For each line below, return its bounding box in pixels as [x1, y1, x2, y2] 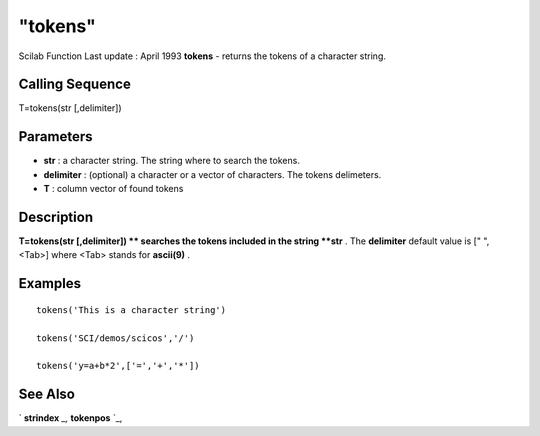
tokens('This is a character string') [36, 304, 227, 315]
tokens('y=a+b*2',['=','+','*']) [36, 360, 200, 372]
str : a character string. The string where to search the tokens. [43, 155, 300, 167]
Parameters [18, 128, 93, 145]
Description [18, 208, 94, 225]
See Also [18, 386, 75, 403]
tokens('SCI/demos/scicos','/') [36, 332, 195, 344]
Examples [18, 275, 82, 292]
